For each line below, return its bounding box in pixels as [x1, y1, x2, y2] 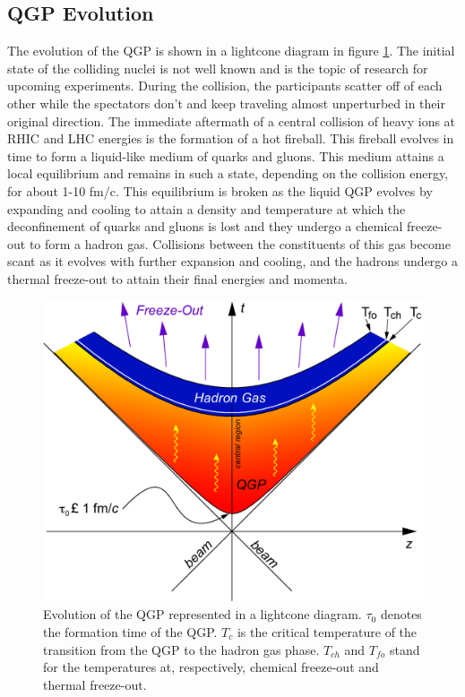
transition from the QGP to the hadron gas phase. [43, 640, 320, 658]
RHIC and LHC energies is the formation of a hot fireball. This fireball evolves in [7, 129, 454, 148]
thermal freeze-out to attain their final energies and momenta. [7, 269, 348, 288]
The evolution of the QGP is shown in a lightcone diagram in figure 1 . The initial [7, 41, 455, 60]
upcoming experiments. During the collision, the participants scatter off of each [7, 76, 443, 95]
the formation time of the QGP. [43, 622, 218, 641]
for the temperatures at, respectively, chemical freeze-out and [43, 658, 379, 676]
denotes [380, 605, 422, 624]
